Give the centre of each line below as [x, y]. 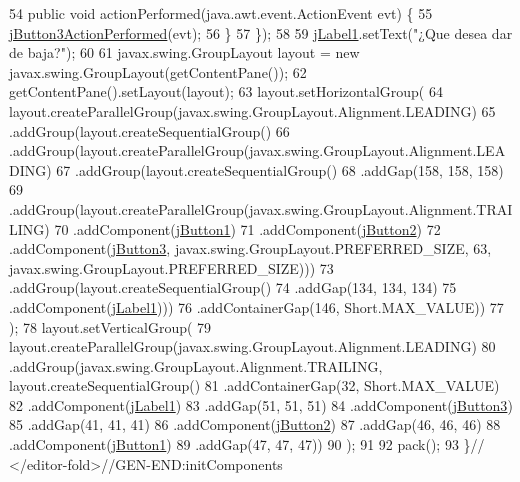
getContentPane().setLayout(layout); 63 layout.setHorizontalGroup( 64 [226, 91]
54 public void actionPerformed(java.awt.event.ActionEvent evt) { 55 [221, 13]
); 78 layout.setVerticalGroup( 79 [110, 326]
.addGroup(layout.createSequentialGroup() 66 [149, 130]
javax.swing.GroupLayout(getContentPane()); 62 [158, 71]
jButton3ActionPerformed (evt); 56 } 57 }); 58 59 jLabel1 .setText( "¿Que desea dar [261, 32]
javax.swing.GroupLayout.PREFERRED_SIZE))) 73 [171, 267]
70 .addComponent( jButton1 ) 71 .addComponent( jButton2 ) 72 [247, 228]
